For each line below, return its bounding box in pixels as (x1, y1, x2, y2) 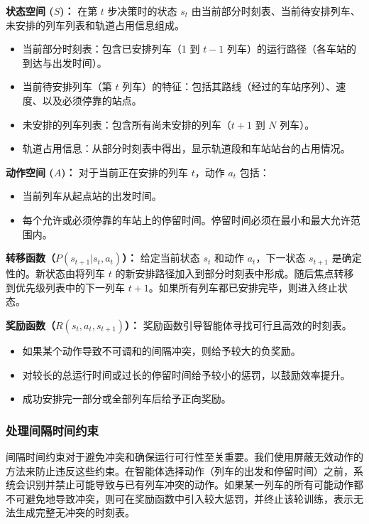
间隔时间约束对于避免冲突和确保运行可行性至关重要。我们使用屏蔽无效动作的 (6, 449, 363, 464)
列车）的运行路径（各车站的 (226, 41, 356, 56)
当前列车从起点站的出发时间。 (22, 188, 162, 203)
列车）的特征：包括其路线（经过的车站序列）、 (122, 79, 336, 94)
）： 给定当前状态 (122, 250, 200, 265)
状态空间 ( (6, 4, 54, 18)
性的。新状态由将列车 (6, 266, 105, 281)
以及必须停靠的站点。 (42, 92, 142, 107)
